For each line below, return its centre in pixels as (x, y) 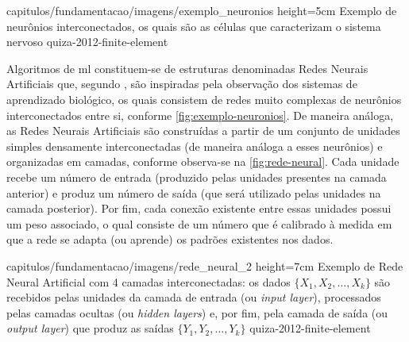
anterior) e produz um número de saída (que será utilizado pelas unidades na (194, 192)
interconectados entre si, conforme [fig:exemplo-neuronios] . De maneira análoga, (200, 115)
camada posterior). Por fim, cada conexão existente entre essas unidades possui (199, 208)
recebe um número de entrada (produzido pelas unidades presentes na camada (197, 177)
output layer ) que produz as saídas (90, 328)
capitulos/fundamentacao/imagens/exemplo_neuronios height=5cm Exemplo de (202, 10)
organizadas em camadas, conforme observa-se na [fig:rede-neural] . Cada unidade (203, 161)
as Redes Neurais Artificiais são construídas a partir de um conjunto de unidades (203, 131)
